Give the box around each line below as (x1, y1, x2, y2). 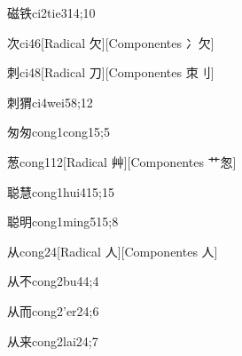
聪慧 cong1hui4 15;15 (7, 182, 114, 201)
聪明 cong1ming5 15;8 (7, 212, 119, 231)
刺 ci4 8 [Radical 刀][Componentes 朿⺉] (7, 63, 215, 82)
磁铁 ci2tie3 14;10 (7, 4, 96, 21)
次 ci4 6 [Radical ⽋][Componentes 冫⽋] (7, 33, 215, 51)
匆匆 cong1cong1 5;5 (7, 123, 110, 141)
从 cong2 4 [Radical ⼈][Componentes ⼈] (7, 241, 218, 260)
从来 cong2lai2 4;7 (7, 331, 98, 350)
